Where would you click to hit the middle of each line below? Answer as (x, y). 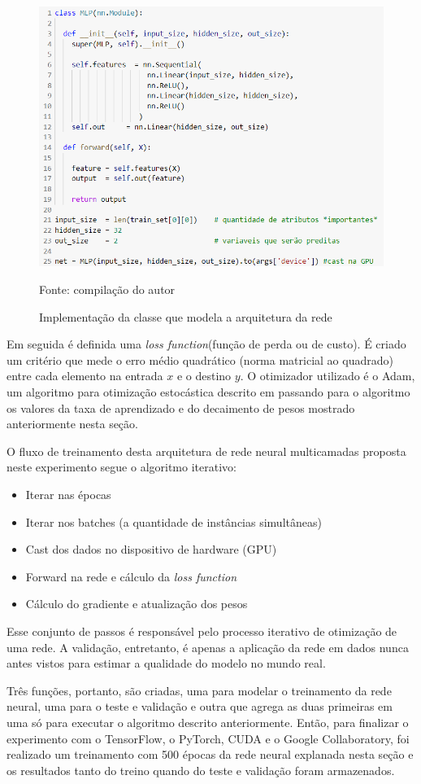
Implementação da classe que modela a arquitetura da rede (186, 316)
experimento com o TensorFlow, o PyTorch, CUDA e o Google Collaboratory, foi (208, 738)
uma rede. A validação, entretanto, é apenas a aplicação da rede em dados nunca (208, 647)
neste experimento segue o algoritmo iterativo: (122, 467)
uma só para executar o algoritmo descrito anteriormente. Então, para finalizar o (208, 722)
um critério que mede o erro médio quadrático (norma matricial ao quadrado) (200, 359)
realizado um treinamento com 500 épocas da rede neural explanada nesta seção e (210, 754)
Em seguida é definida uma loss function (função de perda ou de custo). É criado (206, 344)
